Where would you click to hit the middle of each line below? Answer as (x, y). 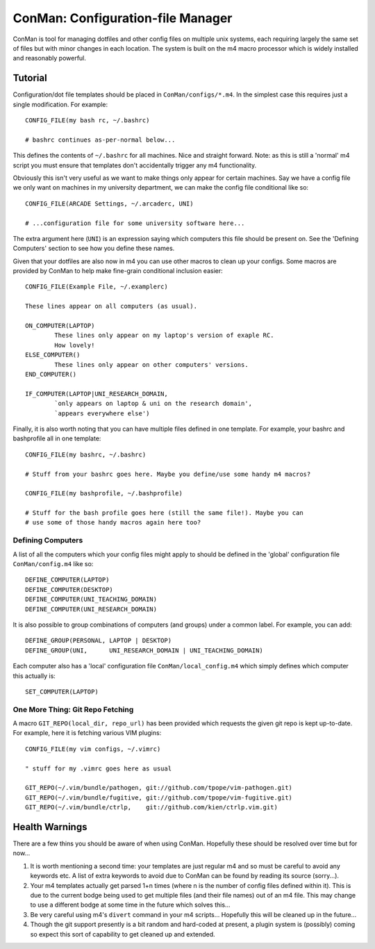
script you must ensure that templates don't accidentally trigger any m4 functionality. (135, 165)
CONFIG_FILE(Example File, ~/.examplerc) (97, 287)
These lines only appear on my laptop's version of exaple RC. (164, 336)
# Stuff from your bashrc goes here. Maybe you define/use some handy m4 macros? (168, 474)
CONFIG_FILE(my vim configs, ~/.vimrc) (93, 749)
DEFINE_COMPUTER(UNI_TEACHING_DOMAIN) (91, 600)
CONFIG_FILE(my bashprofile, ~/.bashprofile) (104, 494)
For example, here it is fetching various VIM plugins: (87, 733)
